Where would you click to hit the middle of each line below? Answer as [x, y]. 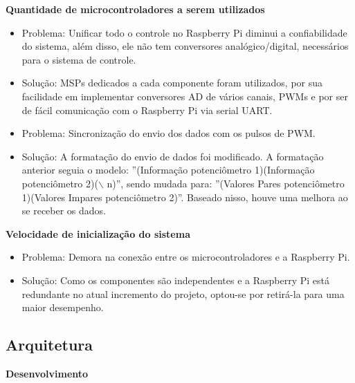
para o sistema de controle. [79, 59]
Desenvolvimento [47, 373]
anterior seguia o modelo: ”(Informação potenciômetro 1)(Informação [168, 170]
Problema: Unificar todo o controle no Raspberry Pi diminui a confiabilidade [184, 32]
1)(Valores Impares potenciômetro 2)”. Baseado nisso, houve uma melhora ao [185, 197]
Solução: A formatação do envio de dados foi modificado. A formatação [173, 156]
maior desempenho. [63, 307]
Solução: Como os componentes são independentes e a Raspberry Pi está [176, 280]
